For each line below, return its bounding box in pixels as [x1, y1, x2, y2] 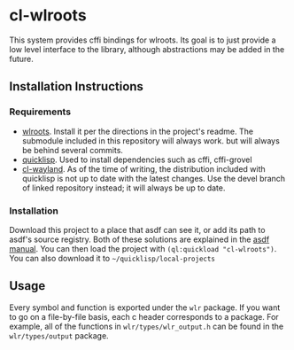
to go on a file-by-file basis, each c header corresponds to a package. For [9, 311, 279, 322]
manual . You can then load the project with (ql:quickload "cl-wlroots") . [9, 243, 277, 253]
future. [9, 53, 34, 64]
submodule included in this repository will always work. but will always [21, 135, 281, 146]
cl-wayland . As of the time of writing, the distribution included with [21, 163, 266, 174]
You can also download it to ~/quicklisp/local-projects [9, 253, 215, 263]
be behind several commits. [21, 144, 124, 155]
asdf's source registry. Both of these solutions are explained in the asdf [9, 234, 270, 245]
